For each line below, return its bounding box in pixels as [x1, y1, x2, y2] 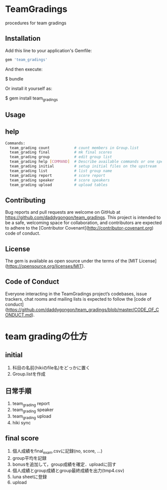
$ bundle [5, 76, 24, 82]
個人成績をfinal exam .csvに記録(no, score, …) [12, 448, 103, 455]
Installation [5, 34, 41, 43]
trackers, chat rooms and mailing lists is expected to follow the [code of [5, 296, 152, 302]
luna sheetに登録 [12, 474, 47, 480]
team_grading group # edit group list [9, 155, 112, 160]
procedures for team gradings [5, 20, 67, 26]
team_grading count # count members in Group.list [9, 145, 139, 150]
